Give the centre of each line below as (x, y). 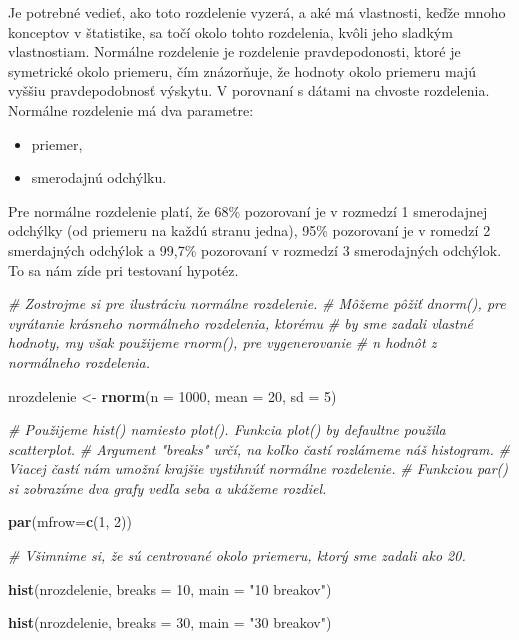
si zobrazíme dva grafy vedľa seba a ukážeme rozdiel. (167, 487)
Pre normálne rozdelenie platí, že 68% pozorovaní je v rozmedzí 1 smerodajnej (248, 210)
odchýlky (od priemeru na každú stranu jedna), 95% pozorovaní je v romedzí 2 (249, 230)
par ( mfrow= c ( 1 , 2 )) (70, 521)
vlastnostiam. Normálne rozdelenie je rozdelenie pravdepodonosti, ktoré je (234, 51)
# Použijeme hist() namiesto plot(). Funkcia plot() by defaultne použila (227, 429)
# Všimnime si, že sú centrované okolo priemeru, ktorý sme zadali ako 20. (237, 555)
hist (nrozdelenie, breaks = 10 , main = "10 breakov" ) (170, 588)
